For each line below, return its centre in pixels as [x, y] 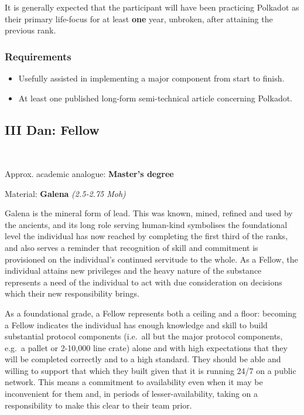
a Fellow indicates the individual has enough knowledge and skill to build [136, 324]
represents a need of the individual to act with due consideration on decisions [144, 282]
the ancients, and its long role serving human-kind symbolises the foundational [146, 224]
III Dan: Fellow [52, 129]
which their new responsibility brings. [72, 293]
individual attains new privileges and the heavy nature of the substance [133, 271]
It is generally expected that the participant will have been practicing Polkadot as [152, 7]
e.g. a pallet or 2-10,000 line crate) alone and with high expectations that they [146, 347]
